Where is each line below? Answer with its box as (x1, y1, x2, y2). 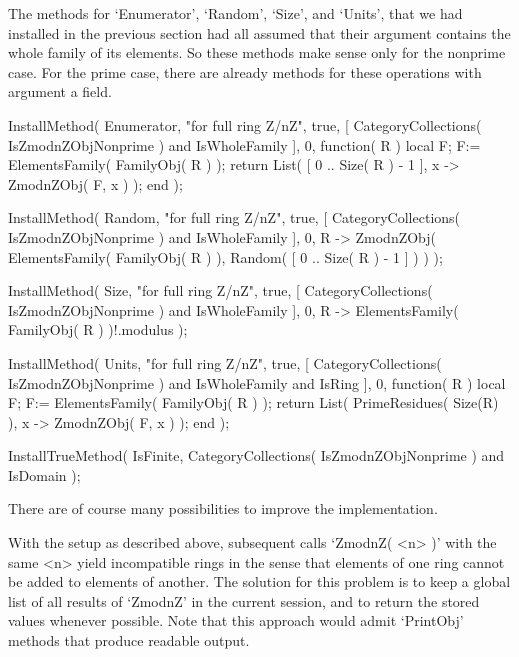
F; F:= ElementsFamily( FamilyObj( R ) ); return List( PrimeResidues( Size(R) (8, 392, 499, 413)
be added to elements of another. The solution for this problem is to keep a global (8, 571, 511, 592)
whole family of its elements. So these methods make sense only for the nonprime (8, 42, 506, 63)
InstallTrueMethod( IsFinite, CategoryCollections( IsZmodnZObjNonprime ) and (8, 445, 505, 466)
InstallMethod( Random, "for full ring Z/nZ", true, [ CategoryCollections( (8, 207, 461, 228)
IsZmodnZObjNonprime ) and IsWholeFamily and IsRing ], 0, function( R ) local (8, 372, 506, 393)
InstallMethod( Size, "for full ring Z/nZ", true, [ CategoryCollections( (8, 280, 433, 301)
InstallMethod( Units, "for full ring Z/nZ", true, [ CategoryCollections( (8, 352, 442, 373)
